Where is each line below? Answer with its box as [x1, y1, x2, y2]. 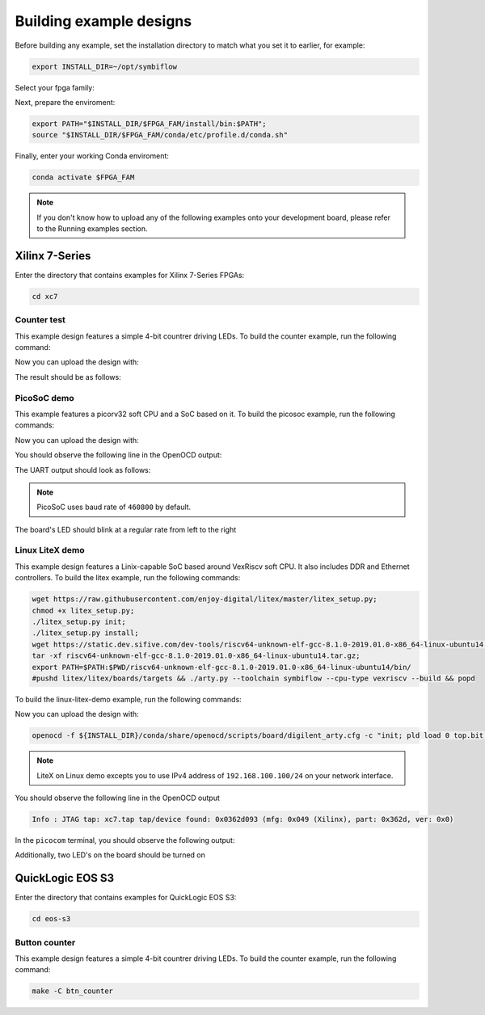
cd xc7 [32, 292, 58, 301]
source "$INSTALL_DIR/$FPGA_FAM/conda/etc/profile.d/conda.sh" [32, 130, 289, 140]
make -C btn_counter [32, 987, 113, 996]
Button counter [15, 937, 76, 948]
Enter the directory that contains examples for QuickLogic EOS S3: [15, 893, 237, 903]
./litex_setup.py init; [32, 617, 127, 626]
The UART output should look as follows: [15, 465, 151, 474]
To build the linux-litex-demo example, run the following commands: [15, 694, 242, 704]
